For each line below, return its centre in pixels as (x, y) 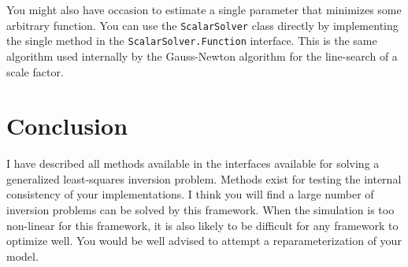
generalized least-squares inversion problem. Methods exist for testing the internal (204, 178)
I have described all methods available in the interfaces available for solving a (193, 163)
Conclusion (67, 126)
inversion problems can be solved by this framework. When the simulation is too (200, 210)
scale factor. (35, 71)
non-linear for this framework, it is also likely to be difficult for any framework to (202, 225)
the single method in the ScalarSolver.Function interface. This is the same (192, 41)
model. (22, 256)
